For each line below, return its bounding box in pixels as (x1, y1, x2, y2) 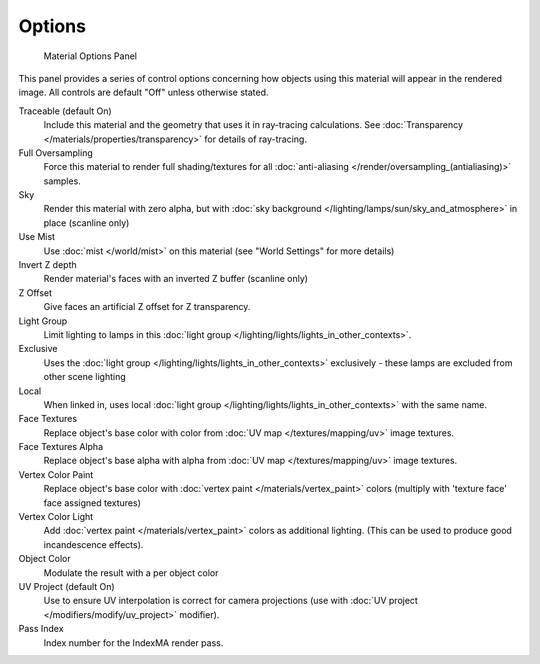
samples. (43, 175, 82, 187)
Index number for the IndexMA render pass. (43, 636, 224, 649)
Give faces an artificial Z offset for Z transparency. (43, 301, 251, 313)
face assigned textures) (43, 496, 142, 509)
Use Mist (18, 231, 55, 243)
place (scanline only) (43, 216, 130, 229)
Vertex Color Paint (18, 468, 94, 480)
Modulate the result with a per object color (43, 566, 219, 579)
